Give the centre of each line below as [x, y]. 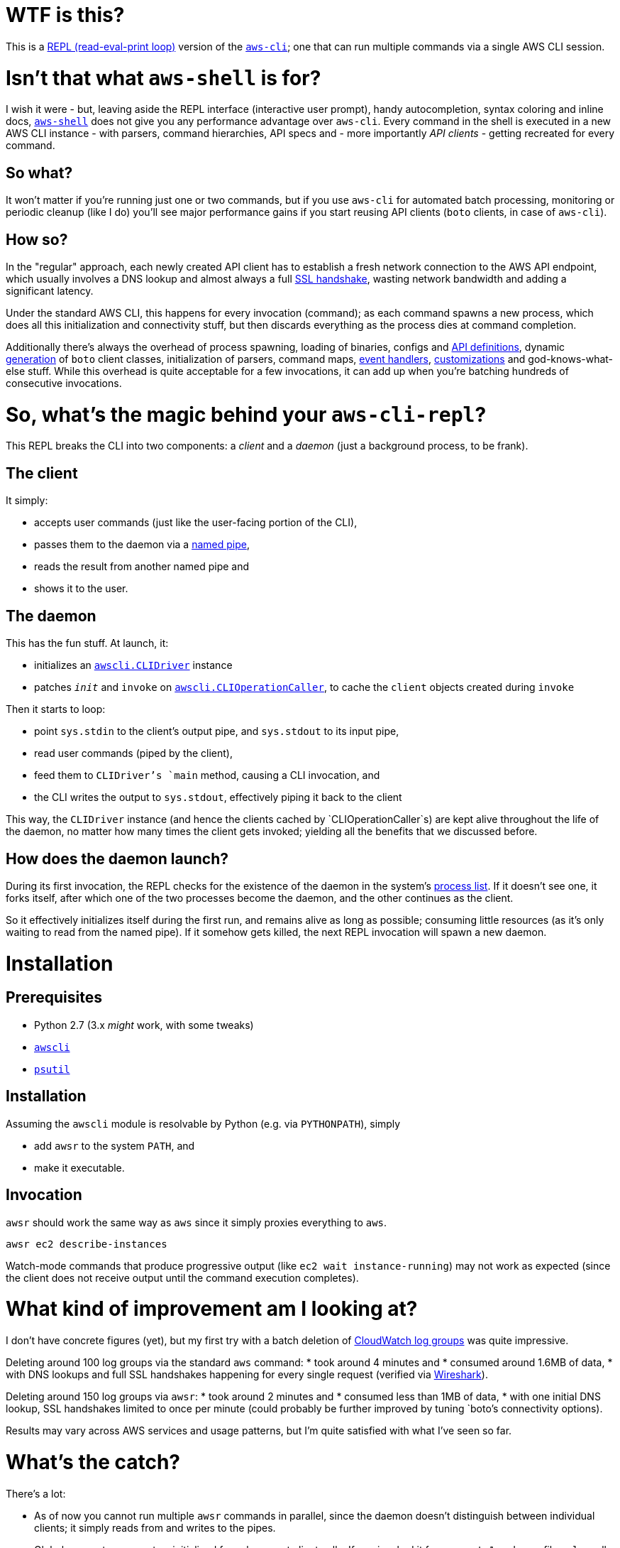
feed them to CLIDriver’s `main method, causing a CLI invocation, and [207, 775]
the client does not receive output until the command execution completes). [182, 1277]
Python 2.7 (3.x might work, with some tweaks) [144, 1025]
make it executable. [79, 1167]
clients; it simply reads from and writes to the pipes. [155, 1527]
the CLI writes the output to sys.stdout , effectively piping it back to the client [218, 797]
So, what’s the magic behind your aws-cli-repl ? [246, 414]
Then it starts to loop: [56, 709]
